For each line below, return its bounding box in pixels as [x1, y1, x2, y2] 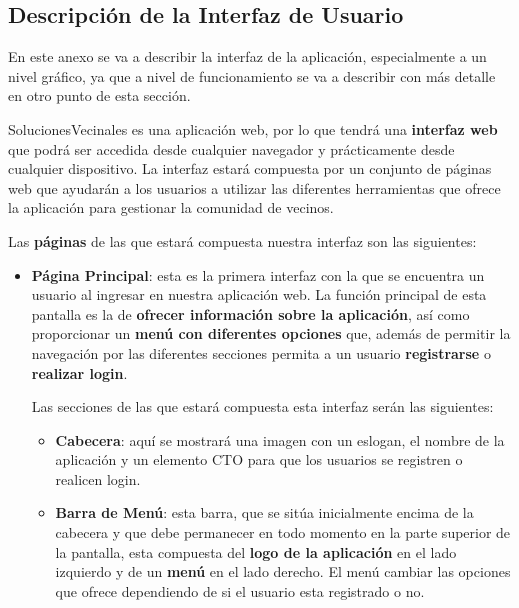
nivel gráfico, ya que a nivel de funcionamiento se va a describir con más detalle [8, 65, 496, 86]
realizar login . [31, 362, 128, 383]
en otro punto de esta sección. [8, 85, 191, 106]
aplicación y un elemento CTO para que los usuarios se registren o [55, 449, 463, 470]
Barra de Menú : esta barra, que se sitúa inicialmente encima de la [55, 502, 474, 523]
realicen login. [55, 468, 141, 489]
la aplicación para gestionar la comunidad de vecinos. [8, 197, 334, 218]
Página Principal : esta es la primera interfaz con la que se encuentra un [31, 264, 485, 285]
